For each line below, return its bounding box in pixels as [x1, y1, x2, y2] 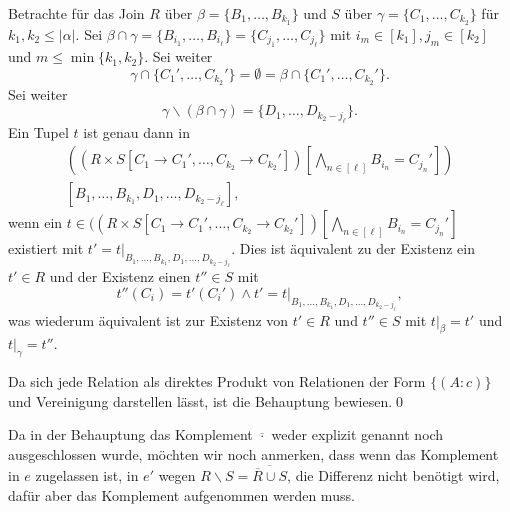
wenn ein [8, 212, 63, 233]
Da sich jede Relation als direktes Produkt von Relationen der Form [8, 371, 426, 392]
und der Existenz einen [49, 266, 191, 287]
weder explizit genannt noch [271, 424, 444, 445]
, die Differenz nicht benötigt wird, [287, 465, 500, 486]
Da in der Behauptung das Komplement [8, 424, 253, 445]
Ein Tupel [8, 121, 69, 142]
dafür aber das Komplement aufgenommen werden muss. [8, 484, 355, 505]
